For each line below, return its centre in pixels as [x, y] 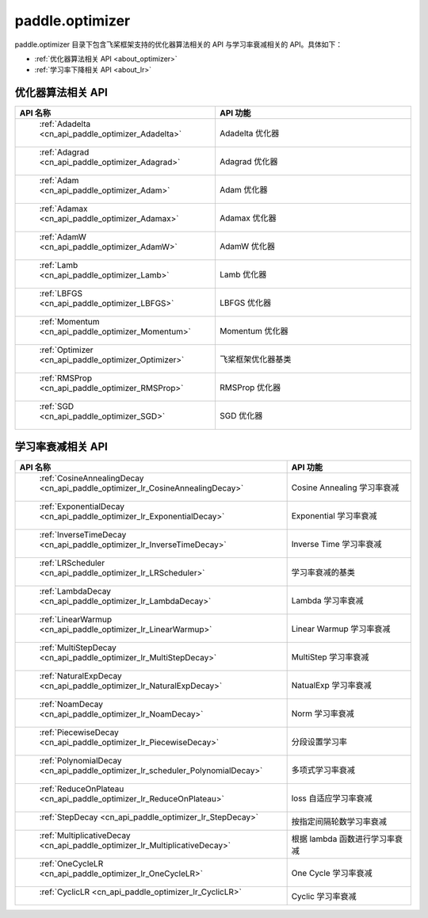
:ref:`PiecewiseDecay [79, 732]
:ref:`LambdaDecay [75, 591]
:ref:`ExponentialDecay [82, 506]
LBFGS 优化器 [245, 303]
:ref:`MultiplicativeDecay [85, 835]
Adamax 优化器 [248, 218]
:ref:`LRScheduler [72, 563]
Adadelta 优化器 [249, 133]
